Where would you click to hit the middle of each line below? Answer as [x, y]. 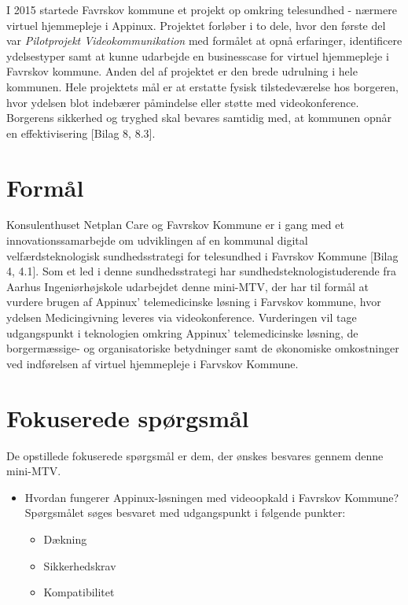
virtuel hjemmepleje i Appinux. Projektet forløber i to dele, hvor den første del [196, 25]
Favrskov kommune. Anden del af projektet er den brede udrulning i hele [182, 71]
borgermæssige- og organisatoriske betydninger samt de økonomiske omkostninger [203, 348]
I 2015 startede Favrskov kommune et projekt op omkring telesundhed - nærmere [202, 9]
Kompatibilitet [79, 592]
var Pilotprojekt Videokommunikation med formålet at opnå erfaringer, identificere [204, 41]
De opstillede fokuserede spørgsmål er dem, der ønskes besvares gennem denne [195, 455]
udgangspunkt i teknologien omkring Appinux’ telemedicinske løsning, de [182, 332]
